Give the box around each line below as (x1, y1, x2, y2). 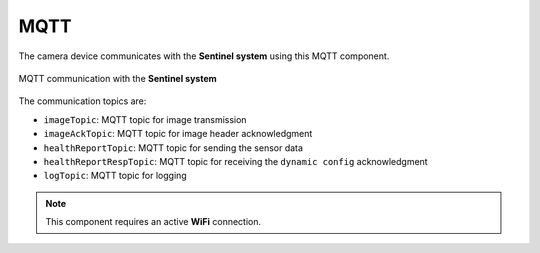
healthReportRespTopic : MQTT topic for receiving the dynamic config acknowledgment (43, 155, 429, 167)
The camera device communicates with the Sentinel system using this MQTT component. (18, 50, 390, 62)
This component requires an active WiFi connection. (45, 216, 262, 228)
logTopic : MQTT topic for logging (43, 170, 187, 182)
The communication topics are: (18, 95, 147, 107)
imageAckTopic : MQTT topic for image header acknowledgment (43, 128, 313, 140)
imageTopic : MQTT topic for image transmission (43, 113, 247, 125)
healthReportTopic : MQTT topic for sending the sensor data (43, 141, 304, 154)
